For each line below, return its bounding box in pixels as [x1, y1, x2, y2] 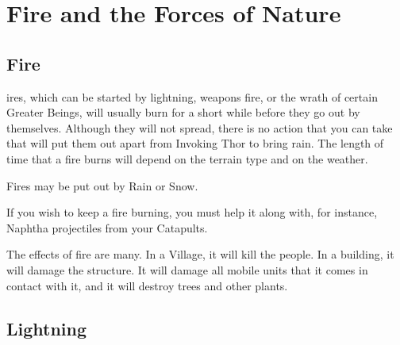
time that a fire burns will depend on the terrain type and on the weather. [6, 150, 368, 167]
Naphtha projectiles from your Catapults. [6, 219, 208, 236]
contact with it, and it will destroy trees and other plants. [6, 277, 288, 293]
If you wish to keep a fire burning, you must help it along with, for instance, [6, 204, 378, 220]
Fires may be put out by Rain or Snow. [6, 177, 198, 194]
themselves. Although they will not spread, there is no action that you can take [6, 119, 393, 136]
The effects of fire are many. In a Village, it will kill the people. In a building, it [6, 246, 394, 263]
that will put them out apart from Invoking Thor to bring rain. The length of [6, 135, 384, 151]
